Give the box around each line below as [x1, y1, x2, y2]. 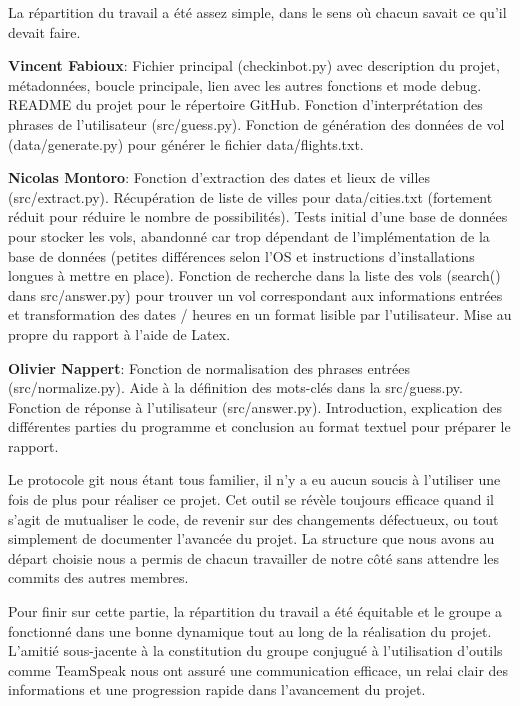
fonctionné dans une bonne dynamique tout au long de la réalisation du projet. [8, 620, 492, 641]
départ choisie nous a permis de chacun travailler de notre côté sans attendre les [8, 547, 500, 568]
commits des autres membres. [8, 567, 189, 588]
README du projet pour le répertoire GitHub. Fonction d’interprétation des [8, 94, 483, 115]
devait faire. [8, 21, 81, 42]
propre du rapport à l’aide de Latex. [8, 323, 231, 344]
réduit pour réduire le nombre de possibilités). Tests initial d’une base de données [8, 206, 508, 227]
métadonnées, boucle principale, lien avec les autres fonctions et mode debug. [8, 74, 482, 95]
